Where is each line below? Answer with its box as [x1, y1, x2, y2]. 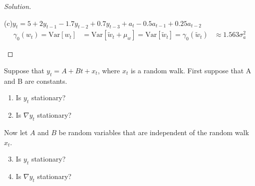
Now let [4, 127, 28, 137]
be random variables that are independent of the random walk [58, 127, 249, 137]
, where [97, 65, 120, 76]
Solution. [4, 1, 31, 11]
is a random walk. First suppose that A [130, 65, 252, 76]
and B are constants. [4, 75, 67, 86]
